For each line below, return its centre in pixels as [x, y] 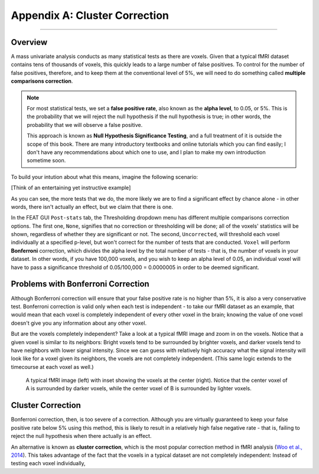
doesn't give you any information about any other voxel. [79, 323]
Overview [29, 42]
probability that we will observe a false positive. [85, 125]
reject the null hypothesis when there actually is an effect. [81, 436]
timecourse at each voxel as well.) [52, 367]
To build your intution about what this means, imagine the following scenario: [104, 176]
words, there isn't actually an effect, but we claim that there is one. [92, 207]
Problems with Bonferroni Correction [80, 284]
